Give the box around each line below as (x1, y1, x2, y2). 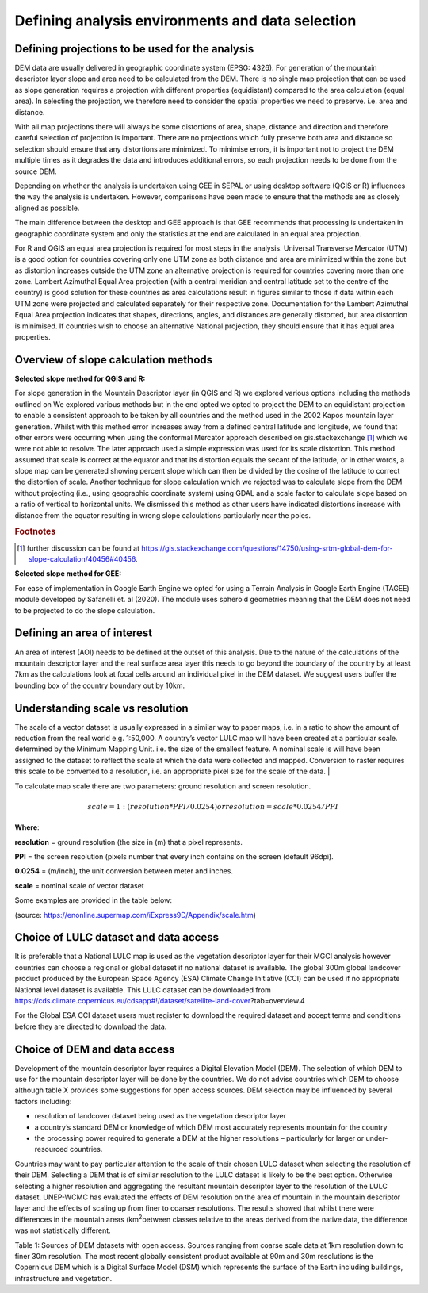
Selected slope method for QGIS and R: (14, 374, 146, 383)
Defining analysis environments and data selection (14, 12, 357, 29)
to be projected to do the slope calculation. (14, 605, 155, 615)
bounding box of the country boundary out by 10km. (14, 681, 185, 690)
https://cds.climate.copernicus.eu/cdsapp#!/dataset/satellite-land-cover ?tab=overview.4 (14, 996, 305, 1005)
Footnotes (14, 526, 56, 537)
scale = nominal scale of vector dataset (14, 881, 144, 890)
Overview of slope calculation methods (14, 353, 213, 366)
